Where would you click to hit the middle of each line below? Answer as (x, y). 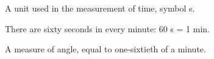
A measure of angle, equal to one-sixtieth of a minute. (105, 49)
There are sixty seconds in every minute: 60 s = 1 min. (107, 28)
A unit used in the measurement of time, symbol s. (100, 8)
